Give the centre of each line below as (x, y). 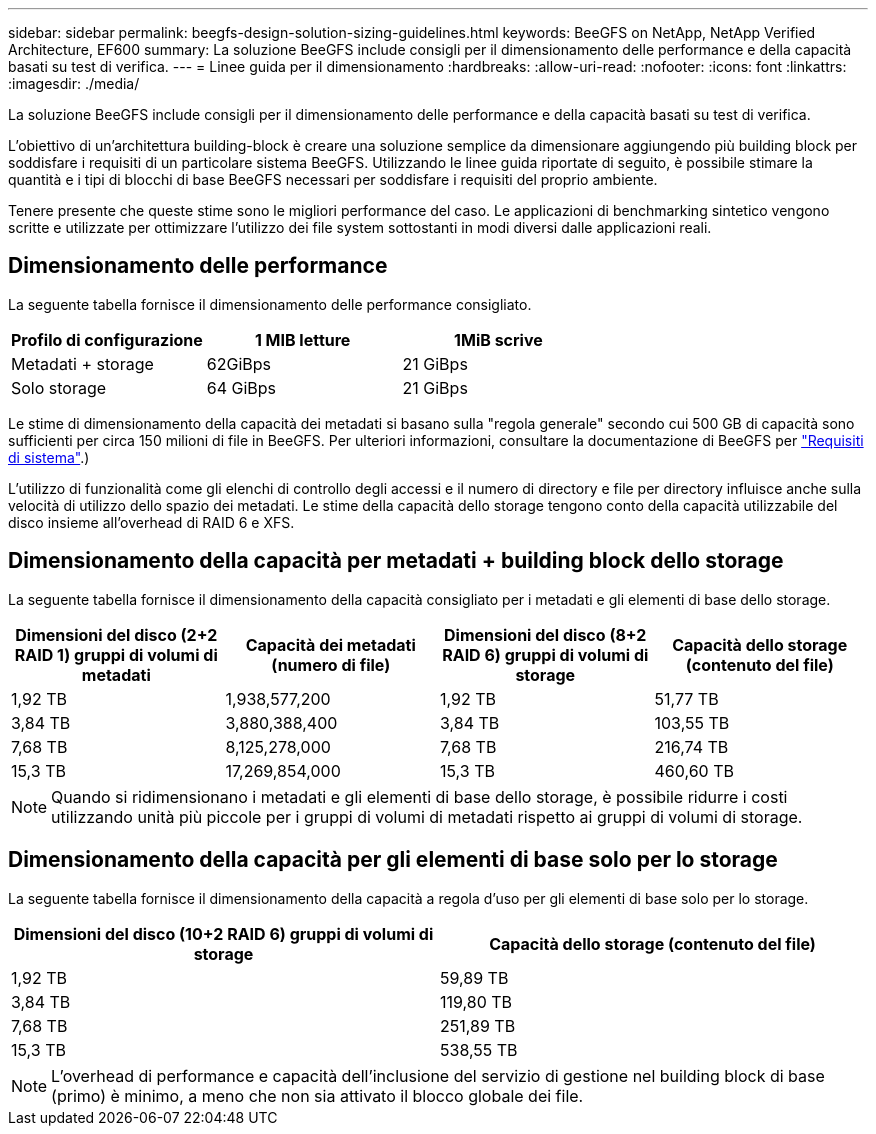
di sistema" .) (49, 457)
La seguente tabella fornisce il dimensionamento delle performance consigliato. (270, 304)
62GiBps (238, 363)
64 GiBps (241, 387)
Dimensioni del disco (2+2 (116, 634)
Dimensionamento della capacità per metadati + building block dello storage (396, 561)
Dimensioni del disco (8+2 (545, 634)
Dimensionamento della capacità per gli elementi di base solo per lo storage (393, 860)
